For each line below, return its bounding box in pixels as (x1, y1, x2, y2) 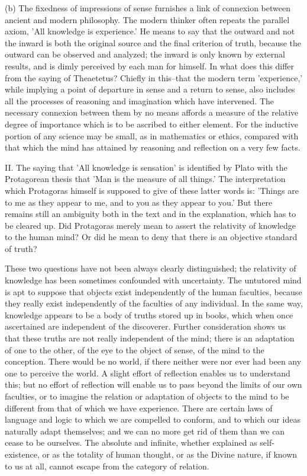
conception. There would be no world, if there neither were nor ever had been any (5, 355, 302, 368)
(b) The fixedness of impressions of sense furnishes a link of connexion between (5, 2, 290, 14)
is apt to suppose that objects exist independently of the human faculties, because (5, 285, 302, 298)
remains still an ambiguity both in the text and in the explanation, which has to (5, 207, 296, 220)
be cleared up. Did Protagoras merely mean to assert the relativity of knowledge (5, 219, 296, 231)
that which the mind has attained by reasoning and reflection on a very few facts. (5, 141, 300, 154)
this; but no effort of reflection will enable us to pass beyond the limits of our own (5, 378, 302, 391)
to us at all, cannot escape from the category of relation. (5, 459, 209, 472)
